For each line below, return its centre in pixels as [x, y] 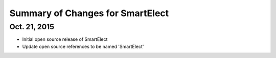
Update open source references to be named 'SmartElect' [83, 46]
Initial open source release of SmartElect [65, 39]
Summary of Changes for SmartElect [89, 13]
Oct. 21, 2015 [32, 27]
